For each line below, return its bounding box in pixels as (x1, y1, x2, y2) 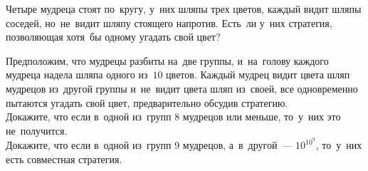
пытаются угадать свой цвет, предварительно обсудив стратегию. (6, 95, 288, 110)
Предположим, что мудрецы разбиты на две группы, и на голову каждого (6, 53, 329, 68)
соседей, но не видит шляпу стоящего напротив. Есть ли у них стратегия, (6, 15, 332, 30)
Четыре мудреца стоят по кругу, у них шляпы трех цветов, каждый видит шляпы (6, 1, 362, 16)
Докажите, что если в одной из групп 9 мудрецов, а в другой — (6, 138, 293, 152)
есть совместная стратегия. (6, 152, 122, 166)
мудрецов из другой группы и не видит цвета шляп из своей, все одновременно (6, 81, 358, 95)
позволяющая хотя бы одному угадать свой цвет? (6, 29, 221, 44)
